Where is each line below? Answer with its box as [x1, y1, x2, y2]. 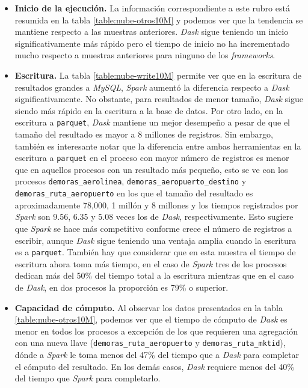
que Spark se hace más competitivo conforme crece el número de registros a [14, 222, 292, 234]
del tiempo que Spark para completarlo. [14, 372, 161, 384]
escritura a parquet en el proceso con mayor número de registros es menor [14, 151, 289, 164]
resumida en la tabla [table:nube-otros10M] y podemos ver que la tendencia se [14, 13, 303, 26]
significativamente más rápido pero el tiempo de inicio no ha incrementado [14, 37, 290, 49]
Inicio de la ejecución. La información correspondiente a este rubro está [14, 2, 290, 14]
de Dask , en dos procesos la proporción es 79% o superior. [14, 280, 229, 293]
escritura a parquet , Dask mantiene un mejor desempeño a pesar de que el [14, 116, 290, 129]
